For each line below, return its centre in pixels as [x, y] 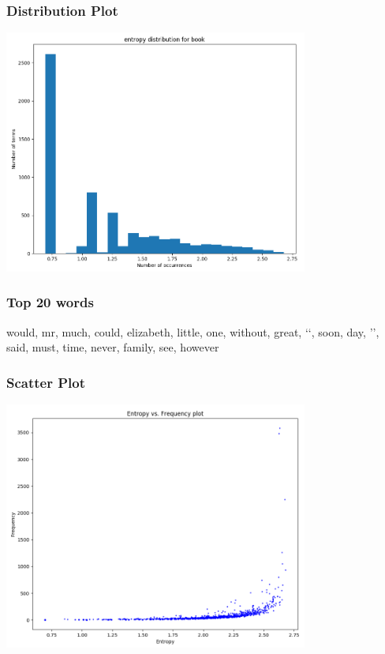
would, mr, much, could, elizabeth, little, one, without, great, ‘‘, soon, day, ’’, [193, 331]
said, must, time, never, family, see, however [113, 347]
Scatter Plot [46, 382]
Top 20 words [50, 302]
